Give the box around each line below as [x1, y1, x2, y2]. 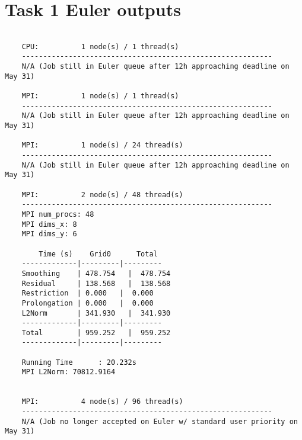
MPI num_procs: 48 [21, 210, 94, 219]
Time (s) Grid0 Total [39, 249, 158, 258]
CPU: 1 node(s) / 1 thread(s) [21, 42, 179, 51]
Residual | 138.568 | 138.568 [21, 279, 171, 288]
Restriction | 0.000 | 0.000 [21, 289, 154, 298]
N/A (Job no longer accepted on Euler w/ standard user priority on [21, 417, 298, 426]
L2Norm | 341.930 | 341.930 [21, 309, 171, 317]
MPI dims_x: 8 [21, 220, 77, 229]
